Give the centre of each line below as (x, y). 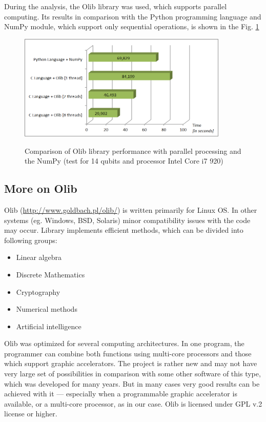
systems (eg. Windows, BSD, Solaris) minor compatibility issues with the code (127, 220)
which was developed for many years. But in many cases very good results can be (132, 383)
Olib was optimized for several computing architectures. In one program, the (124, 343)
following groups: (31, 240)
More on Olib (41, 188)
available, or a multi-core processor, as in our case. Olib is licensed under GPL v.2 (133, 403)
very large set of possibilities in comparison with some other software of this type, (132, 374)
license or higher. (31, 414)
